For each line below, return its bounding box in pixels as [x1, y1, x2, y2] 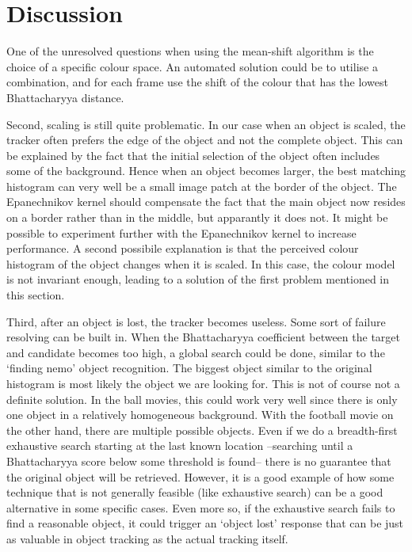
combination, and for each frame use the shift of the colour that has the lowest [6, 74, 388, 90]
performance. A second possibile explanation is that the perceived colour [6, 240, 359, 257]
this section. [6, 287, 65, 303]
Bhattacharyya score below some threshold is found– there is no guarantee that [6, 452, 391, 469]
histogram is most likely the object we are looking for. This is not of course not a [6, 375, 400, 391]
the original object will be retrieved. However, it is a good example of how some [6, 468, 395, 485]
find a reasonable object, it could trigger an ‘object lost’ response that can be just [6, 515, 404, 531]
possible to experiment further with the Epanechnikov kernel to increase [6, 224, 357, 241]
